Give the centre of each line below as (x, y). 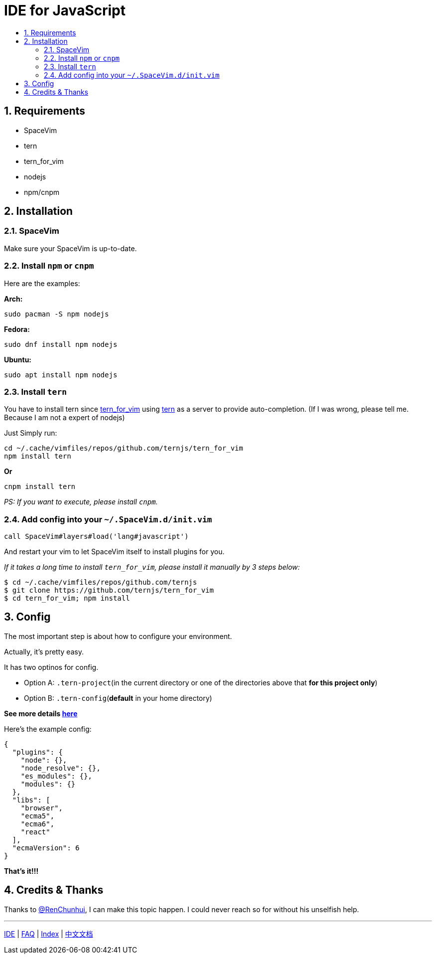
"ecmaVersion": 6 (46, 848)
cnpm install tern (40, 487)
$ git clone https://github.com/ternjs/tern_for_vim (109, 590)
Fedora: (17, 329)
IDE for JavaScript (65, 10)
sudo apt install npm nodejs (61, 375)
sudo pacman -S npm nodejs (56, 314)
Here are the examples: (42, 283)
